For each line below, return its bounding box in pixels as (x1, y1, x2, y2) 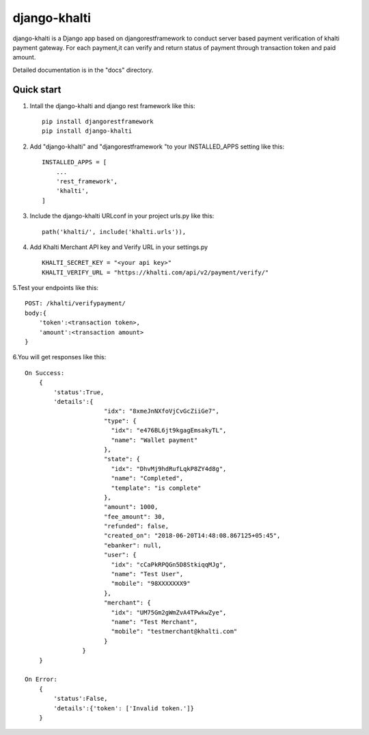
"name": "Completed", (111, 474, 184, 482)
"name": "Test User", (111, 570, 184, 578)
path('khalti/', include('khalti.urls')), (42, 228, 187, 235)
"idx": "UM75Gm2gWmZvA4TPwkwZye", (111, 608, 227, 616)
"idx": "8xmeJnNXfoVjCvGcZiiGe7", (103, 407, 220, 415)
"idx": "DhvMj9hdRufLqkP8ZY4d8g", (111, 465, 227, 472)
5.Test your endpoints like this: (12, 284, 99, 292)
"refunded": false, (103, 522, 169, 530)
